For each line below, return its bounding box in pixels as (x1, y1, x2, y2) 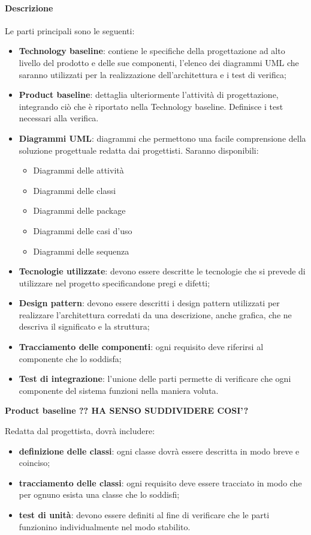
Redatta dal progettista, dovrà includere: (5, 425, 155, 437)
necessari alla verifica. (19, 112, 99, 124)
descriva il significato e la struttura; (19, 320, 150, 333)
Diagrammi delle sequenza (33, 244, 129, 257)
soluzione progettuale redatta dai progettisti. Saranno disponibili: (19, 144, 259, 156)
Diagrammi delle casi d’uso (33, 224, 132, 237)
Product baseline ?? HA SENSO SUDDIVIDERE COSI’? (5, 404, 249, 417)
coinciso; (19, 456, 50, 469)
